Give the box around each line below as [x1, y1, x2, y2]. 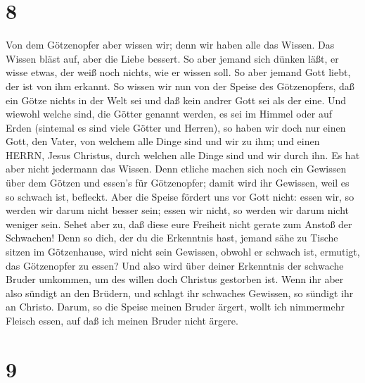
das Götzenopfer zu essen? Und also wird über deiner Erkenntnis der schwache [6, 258, 344, 272]
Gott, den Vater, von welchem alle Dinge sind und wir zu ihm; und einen [6, 134, 320, 149]
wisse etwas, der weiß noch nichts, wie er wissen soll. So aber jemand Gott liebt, [6, 65, 351, 80]
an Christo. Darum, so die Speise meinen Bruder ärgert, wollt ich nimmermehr [6, 299, 345, 314]
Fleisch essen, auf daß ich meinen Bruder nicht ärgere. [6, 313, 238, 327]
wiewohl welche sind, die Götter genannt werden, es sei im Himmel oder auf [6, 106, 332, 121]
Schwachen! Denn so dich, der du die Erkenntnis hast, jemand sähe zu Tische [6, 230, 338, 245]
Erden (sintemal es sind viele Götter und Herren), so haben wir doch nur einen [6, 120, 346, 134]
